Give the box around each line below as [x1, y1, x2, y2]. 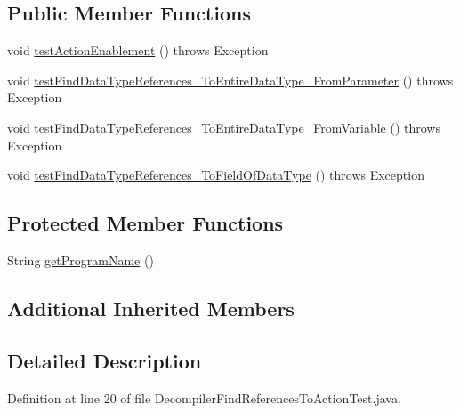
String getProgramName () [7, 250, 154, 269]
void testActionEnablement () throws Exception [7, 41, 269, 60]
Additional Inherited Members [7, 294, 295, 321]
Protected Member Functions [7, 209, 284, 237]
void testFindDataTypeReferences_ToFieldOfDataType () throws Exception [7, 166, 424, 184]
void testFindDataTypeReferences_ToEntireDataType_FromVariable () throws [7, 117, 440, 136]
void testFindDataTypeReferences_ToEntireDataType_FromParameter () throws [7, 70, 454, 89]
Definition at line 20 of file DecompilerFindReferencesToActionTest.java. [7, 388, 401, 407]
